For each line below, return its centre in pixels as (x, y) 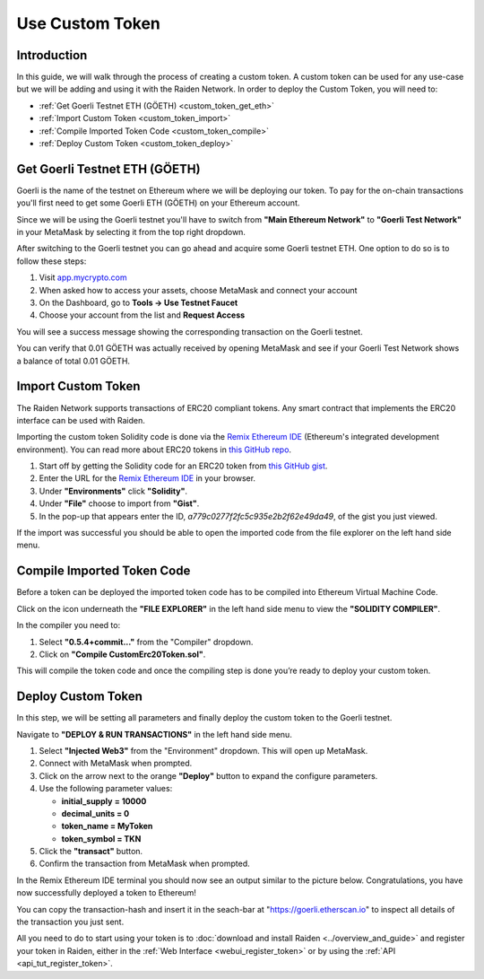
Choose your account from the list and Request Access (142, 315)
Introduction (52, 55)
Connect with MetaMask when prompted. (116, 764)
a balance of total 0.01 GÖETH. (73, 361)
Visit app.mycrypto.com (83, 277)
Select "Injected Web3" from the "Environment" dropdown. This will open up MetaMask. (203, 750)
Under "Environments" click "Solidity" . (113, 491)
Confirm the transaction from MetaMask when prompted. (144, 864)
